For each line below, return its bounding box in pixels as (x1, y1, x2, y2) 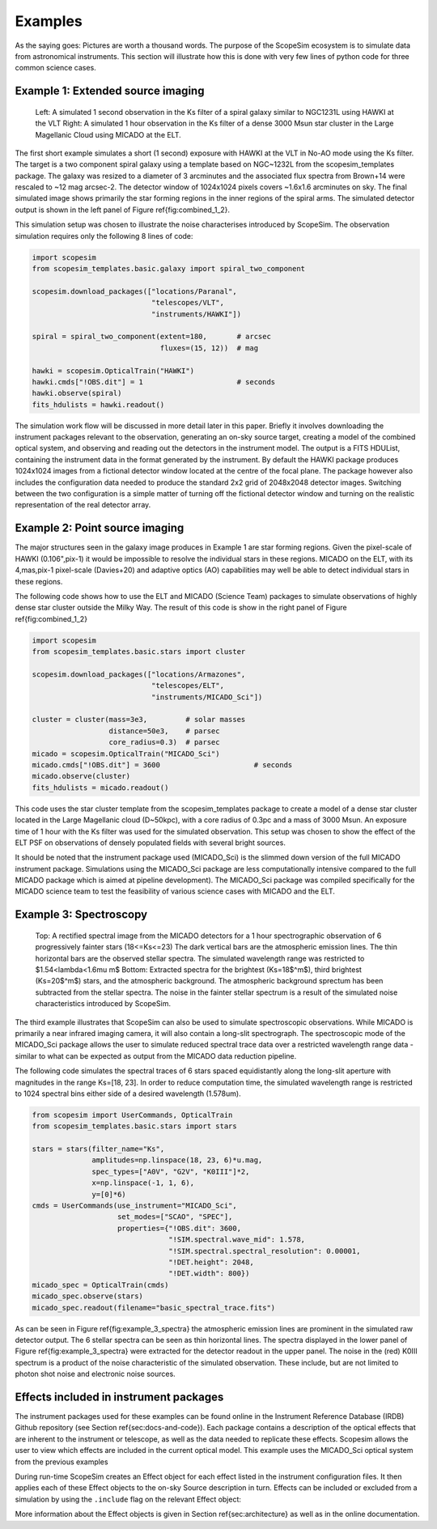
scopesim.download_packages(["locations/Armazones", (32, 669, 246, 679)
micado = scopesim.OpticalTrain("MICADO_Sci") (32, 749, 220, 758)
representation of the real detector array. (15, 500, 151, 510)
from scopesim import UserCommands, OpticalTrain (32, 1110, 233, 1119)
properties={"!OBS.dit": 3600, (117, 1223, 242, 1233)
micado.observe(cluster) (32, 771, 131, 781)
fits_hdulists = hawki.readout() (32, 400, 165, 409)
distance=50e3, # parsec (108, 726, 220, 736)
